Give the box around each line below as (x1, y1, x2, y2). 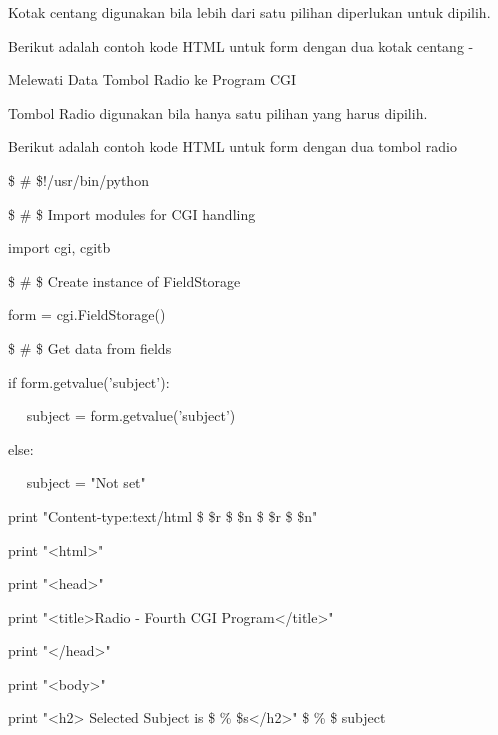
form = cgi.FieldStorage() (8, 304, 166, 325)
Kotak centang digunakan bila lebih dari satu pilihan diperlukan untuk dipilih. (8, 2, 491, 22)
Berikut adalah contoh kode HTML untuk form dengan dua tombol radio (8, 136, 457, 157)
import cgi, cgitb (8, 237, 111, 258)
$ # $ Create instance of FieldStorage (8, 270, 241, 291)
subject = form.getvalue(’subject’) (26, 405, 236, 426)
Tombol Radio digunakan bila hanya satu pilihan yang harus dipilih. (8, 102, 428, 123)
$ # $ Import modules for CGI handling (8, 203, 256, 224)
